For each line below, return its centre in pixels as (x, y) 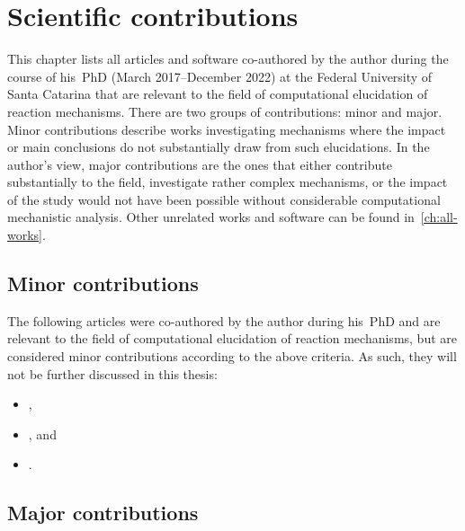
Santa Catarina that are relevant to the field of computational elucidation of (218, 94)
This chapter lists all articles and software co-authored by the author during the (228, 59)
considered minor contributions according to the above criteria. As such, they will (232, 356)
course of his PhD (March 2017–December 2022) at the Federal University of (220, 76)
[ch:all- (439, 217)
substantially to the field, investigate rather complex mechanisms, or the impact (228, 182)
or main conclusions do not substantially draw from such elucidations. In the (219, 147)
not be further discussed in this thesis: (112, 373)
